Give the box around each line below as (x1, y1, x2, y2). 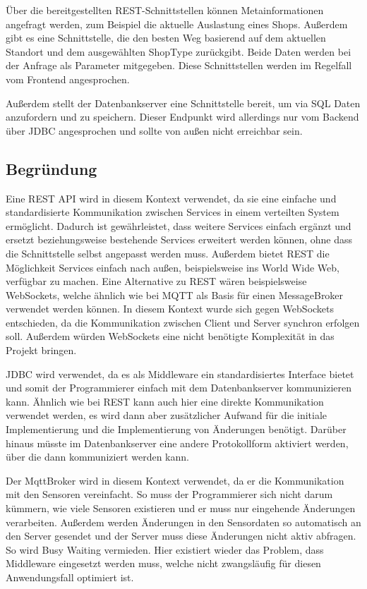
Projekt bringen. (6, 343, 77, 358)
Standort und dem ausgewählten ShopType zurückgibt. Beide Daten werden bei (6, 44, 351, 59)
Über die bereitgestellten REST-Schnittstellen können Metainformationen (6, 3, 324, 17)
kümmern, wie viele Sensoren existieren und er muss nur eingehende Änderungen (6, 501, 356, 516)
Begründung (6, 157, 97, 179)
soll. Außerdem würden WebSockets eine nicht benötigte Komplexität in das (6, 329, 335, 344)
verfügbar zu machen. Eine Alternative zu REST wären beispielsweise (6, 274, 307, 289)
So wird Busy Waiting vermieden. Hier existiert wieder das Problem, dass (6, 542, 324, 557)
